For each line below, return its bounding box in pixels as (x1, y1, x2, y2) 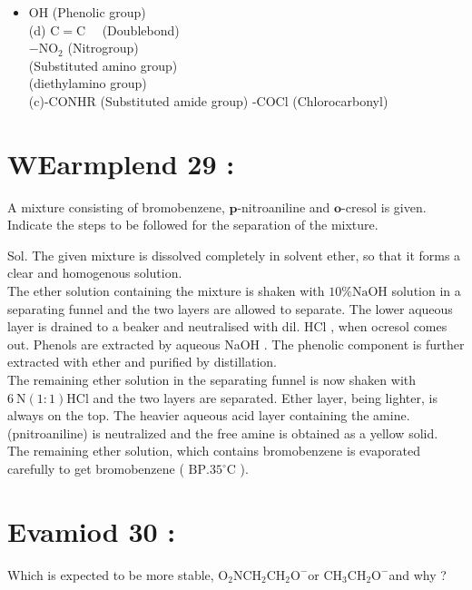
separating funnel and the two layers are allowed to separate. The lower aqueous (7, 299, 453, 318)
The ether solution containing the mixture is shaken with (7, 281, 325, 300)
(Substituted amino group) (28, 55, 178, 74)
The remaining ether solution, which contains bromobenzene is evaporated (7, 441, 420, 460)
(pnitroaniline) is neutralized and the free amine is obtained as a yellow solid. (7, 423, 438, 442)
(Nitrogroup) (67, 38, 139, 57)
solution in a (391, 281, 461, 300)
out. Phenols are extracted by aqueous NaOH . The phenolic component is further (7, 334, 465, 353)
